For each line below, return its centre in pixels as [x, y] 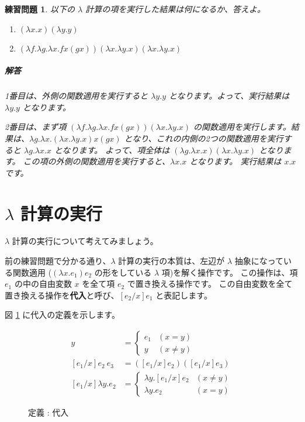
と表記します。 [184, 295]
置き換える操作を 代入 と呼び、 [62, 295]
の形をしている [123, 272]
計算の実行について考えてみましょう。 [85, 241]
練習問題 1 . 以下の [40, 9]
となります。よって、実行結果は [229, 96]
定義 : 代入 [48, 412]
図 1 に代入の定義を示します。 [62, 315]
